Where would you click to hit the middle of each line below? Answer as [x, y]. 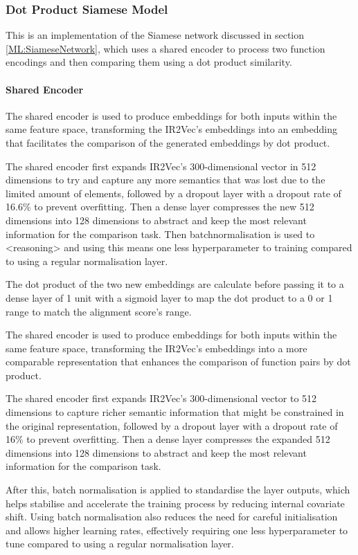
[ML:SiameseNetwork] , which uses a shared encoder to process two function [165, 48]
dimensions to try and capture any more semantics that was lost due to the [165, 180]
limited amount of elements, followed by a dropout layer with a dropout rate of [173, 193]
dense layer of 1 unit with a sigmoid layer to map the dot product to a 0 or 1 [169, 297]
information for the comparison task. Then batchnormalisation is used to [160, 234]
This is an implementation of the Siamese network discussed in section [155, 35]
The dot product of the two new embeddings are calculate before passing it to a [175, 284]
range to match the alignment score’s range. [99, 311]
